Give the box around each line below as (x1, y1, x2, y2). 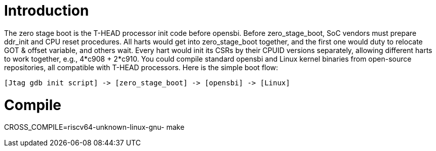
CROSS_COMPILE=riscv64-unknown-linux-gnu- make (4, 123, 185, 132)
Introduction (4, 2, 89, 19)
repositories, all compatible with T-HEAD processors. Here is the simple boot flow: (4, 63, 279, 72)
